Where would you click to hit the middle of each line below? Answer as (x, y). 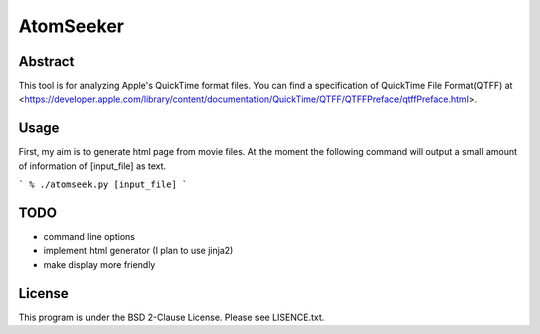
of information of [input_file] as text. (92, 166)
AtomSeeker (71, 26)
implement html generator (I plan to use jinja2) (138, 251)
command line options (89, 237)
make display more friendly (99, 264)
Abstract (46, 61)
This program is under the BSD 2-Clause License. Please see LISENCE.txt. (171, 317)
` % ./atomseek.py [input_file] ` (103, 184)
